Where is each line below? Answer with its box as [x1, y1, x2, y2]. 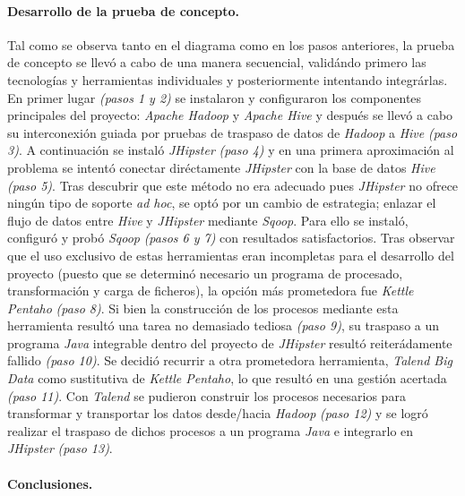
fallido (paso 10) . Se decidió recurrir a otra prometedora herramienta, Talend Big [7, 351, 452, 370]
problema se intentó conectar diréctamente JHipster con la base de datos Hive [7, 158, 435, 176]
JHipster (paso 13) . [7, 439, 113, 458]
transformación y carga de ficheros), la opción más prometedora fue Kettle [7, 281, 414, 300]
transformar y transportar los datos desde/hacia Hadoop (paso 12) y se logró [7, 404, 428, 423]
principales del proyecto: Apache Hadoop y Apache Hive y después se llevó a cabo [7, 106, 453, 124]
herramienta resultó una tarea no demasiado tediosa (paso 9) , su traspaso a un [7, 316, 440, 335]
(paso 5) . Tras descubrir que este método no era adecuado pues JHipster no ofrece [7, 175, 459, 194]
